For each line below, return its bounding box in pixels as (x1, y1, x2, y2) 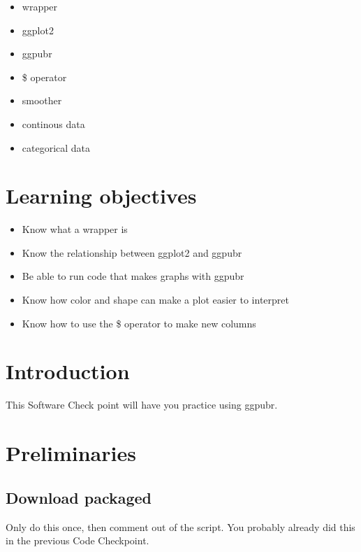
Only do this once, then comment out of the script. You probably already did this (6, 519, 355, 534)
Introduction (6, 357, 130, 385)
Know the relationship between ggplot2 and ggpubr (22, 245, 242, 260)
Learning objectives (6, 181, 197, 210)
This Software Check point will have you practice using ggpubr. (6, 397, 278, 412)
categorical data (22, 140, 91, 155)
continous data (22, 116, 85, 131)
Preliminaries (6, 439, 136, 467)
